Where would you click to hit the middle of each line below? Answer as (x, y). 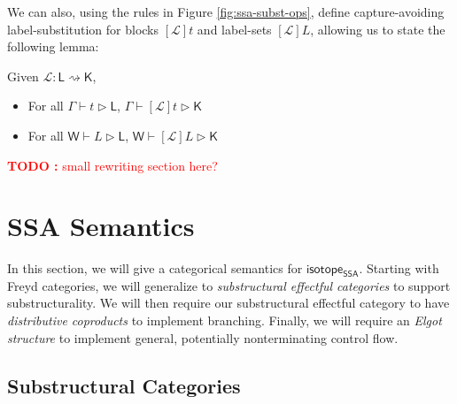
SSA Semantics (101, 226)
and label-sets (234, 29)
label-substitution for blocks (83, 29)
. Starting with (399, 268)
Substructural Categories (124, 385)
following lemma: (53, 46)
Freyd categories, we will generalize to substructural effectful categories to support (229, 285)
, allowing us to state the (378, 29)
